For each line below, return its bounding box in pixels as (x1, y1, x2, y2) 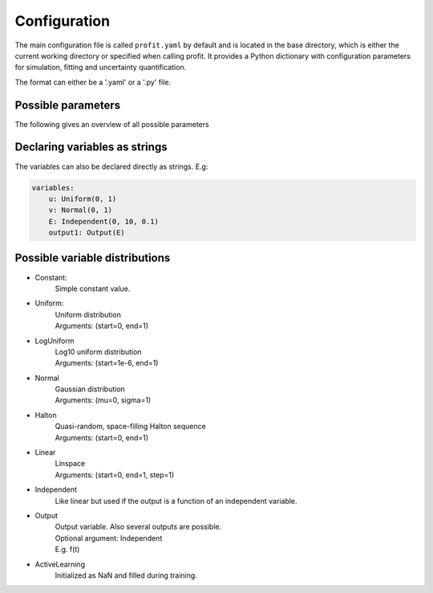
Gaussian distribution (55, 384, 126, 394)
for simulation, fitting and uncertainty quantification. (14, 63, 187, 72)
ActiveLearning (34, 559, 86, 569)
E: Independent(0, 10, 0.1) (48, 217, 160, 226)
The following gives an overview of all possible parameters (14, 119, 209, 129)
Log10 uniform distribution (55, 346, 142, 357)
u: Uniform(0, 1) (48, 194, 117, 203)
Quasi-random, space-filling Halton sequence (55, 422, 206, 431)
